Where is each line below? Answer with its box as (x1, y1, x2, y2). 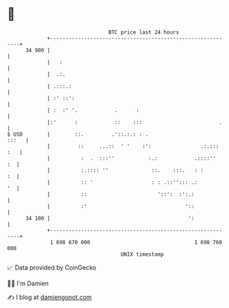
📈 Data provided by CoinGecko (7, 263, 97, 272)
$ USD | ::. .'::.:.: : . (7, 130, 149, 138)
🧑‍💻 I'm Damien (7, 279, 49, 287)
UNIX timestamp (120, 250, 165, 258)
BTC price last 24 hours (108, 29, 180, 36)
